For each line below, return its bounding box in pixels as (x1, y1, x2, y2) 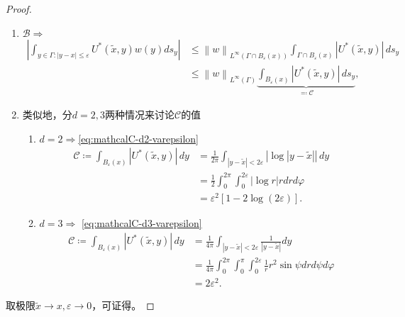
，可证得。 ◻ (91, 298, 155, 313)
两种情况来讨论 (104, 106, 174, 121)
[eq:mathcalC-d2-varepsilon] (78, 130, 199, 145)
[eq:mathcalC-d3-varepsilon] (81, 216, 202, 230)
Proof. (6, 1, 32, 16)
